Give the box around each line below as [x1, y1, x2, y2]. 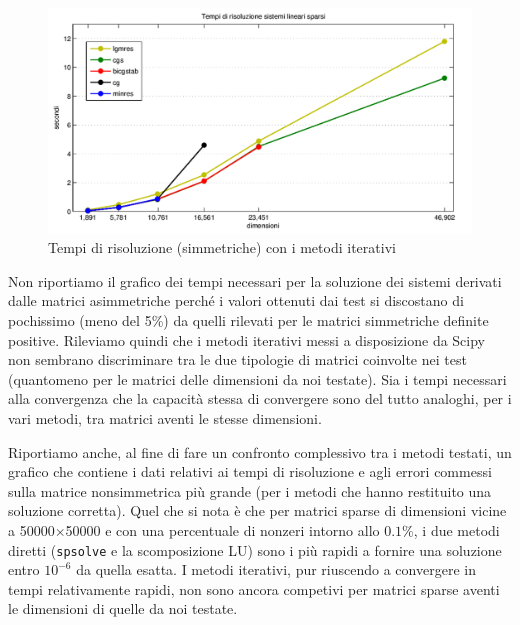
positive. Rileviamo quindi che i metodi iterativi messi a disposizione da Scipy [8, 329, 486, 350]
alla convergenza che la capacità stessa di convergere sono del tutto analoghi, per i [8, 388, 512, 409]
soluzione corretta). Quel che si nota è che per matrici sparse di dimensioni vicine [8, 500, 507, 521]
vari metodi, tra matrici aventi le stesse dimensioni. [8, 408, 322, 428]
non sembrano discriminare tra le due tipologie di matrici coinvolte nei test [8, 349, 467, 370]
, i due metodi [413, 519, 500, 540]
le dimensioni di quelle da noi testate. [8, 598, 238, 619]
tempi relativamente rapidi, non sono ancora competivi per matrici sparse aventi [8, 578, 500, 599]
